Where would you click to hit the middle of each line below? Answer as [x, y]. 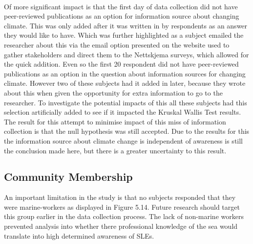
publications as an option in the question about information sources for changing [125, 73]
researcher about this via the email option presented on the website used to [117, 44]
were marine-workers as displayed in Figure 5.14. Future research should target [122, 207]
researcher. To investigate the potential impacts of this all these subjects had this [126, 102]
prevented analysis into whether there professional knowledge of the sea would [121, 226]
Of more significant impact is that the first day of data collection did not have [121, 6]
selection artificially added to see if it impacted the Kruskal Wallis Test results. [123, 112]
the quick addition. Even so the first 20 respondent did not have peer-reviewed [121, 64]
